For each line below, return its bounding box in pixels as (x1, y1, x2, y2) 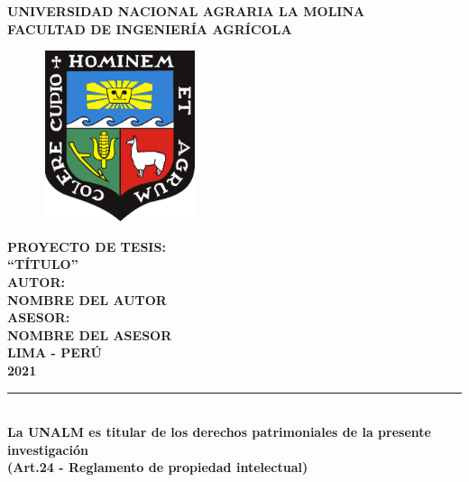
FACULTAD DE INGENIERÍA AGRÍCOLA (7, 19, 292, 38)
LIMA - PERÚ (7, 343, 102, 362)
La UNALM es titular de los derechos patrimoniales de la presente (7, 422, 431, 441)
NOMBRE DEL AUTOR (7, 290, 167, 309)
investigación (7, 440, 88, 459)
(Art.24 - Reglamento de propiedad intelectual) (7, 458, 308, 477)
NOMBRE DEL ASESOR (7, 325, 172, 344)
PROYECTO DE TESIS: (7, 236, 166, 255)
